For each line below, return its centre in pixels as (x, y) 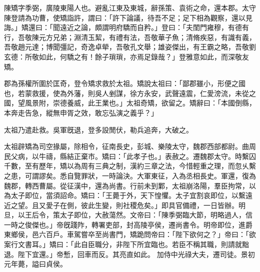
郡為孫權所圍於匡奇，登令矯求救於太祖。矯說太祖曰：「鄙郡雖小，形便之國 (125, 83)
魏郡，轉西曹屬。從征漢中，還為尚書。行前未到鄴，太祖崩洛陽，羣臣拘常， (126, 185)
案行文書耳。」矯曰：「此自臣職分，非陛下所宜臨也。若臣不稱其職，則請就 (123, 244)
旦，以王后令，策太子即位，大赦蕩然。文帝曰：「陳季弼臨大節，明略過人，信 (128, 215)
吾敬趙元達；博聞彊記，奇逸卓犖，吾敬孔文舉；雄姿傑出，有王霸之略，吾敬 (126, 47)
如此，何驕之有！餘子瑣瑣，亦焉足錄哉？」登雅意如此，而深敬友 (144, 56)
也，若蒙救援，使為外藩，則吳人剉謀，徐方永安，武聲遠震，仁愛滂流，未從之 (130, 93)
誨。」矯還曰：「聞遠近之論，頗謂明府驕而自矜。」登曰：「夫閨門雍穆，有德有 (126, 27)
